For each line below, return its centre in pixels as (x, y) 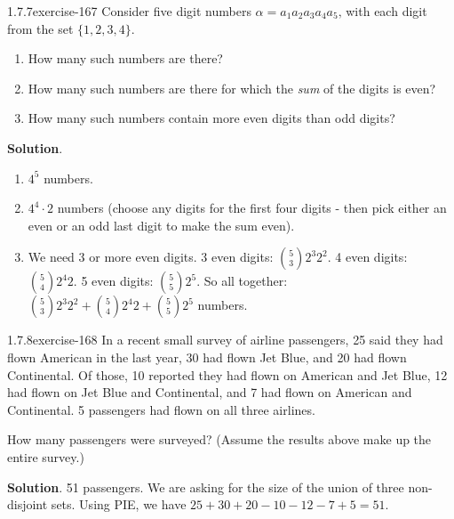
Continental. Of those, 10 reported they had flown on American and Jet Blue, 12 (227, 374)
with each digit (386, 11)
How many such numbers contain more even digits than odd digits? (211, 118)
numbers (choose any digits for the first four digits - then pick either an (252, 208)
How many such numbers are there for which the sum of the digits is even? (232, 88)
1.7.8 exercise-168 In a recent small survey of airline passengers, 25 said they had (225, 340)
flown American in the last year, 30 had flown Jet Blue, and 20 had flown (207, 357)
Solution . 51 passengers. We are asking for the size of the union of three (206, 487)
